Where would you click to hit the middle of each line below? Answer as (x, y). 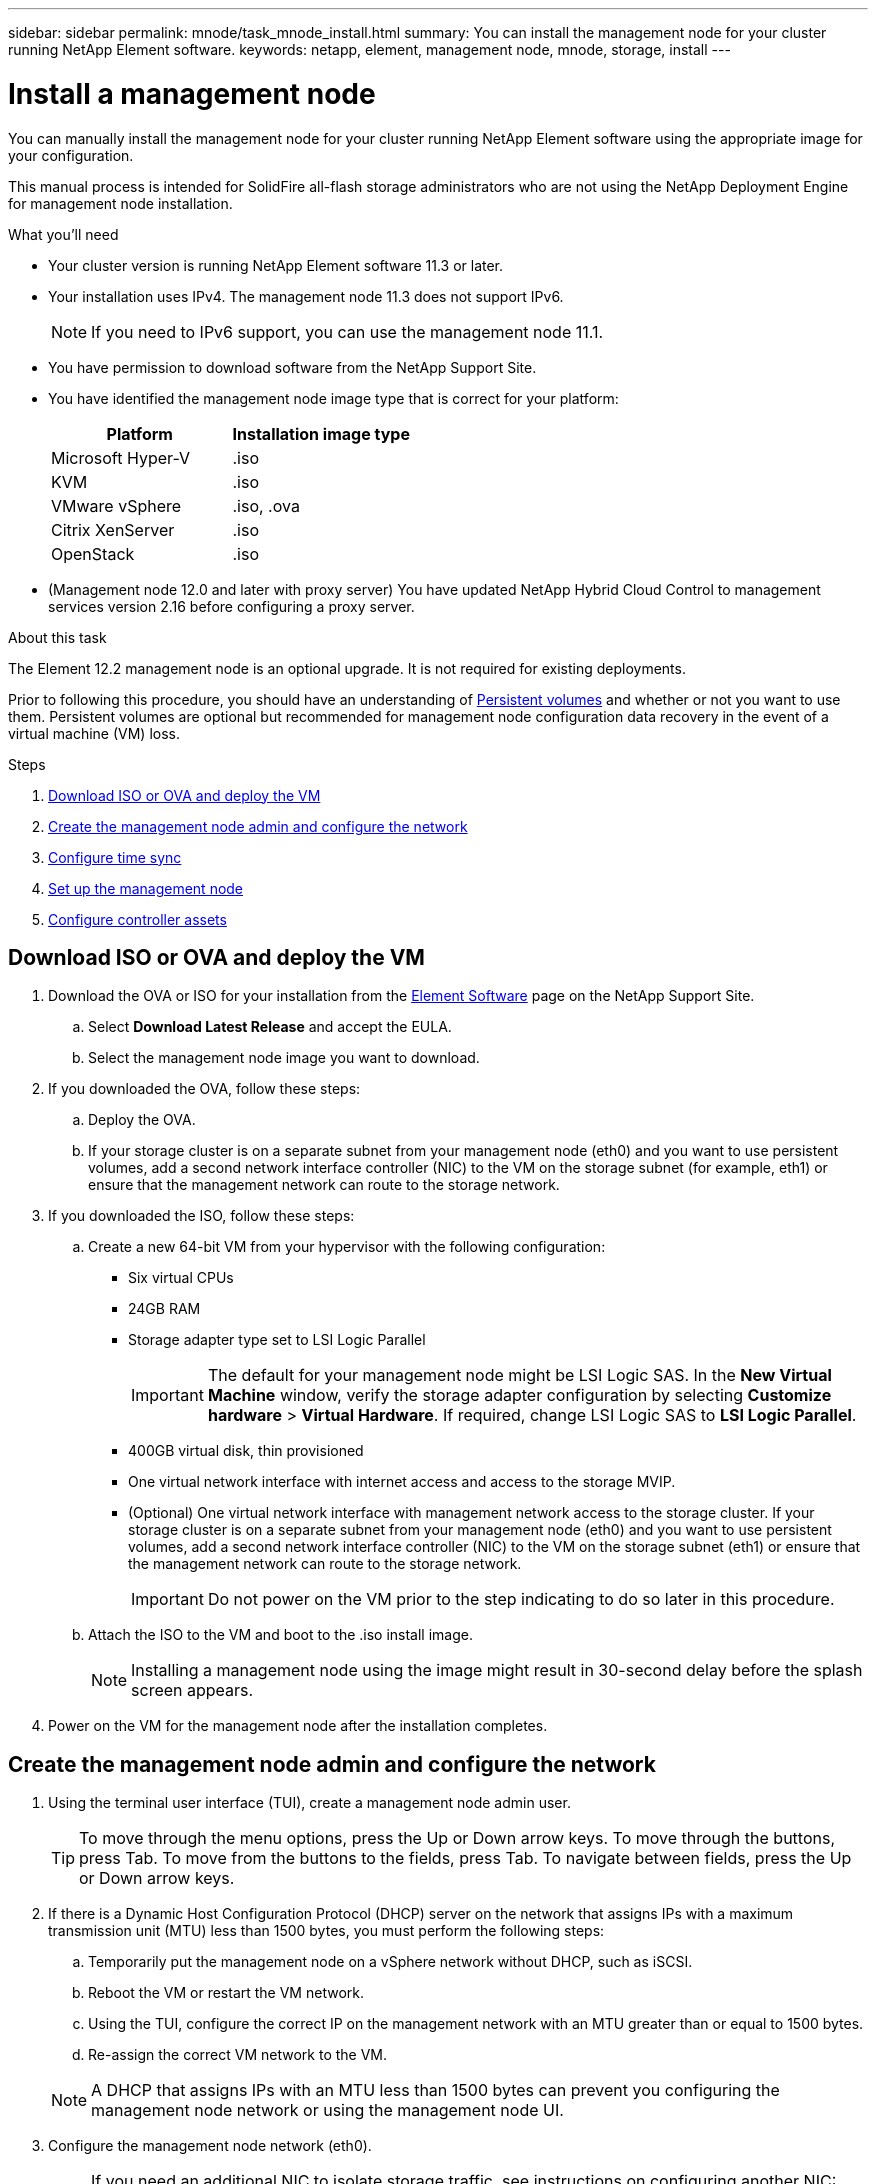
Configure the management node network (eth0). (210, 2146)
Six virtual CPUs (181, 1278)
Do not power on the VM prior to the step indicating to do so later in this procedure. (521, 1599)
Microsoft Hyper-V (121, 457)
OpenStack (93, 553)
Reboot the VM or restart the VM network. (226, 1993)
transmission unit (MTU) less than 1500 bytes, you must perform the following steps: (326, 1931)
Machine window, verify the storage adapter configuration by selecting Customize (519, 1395)
